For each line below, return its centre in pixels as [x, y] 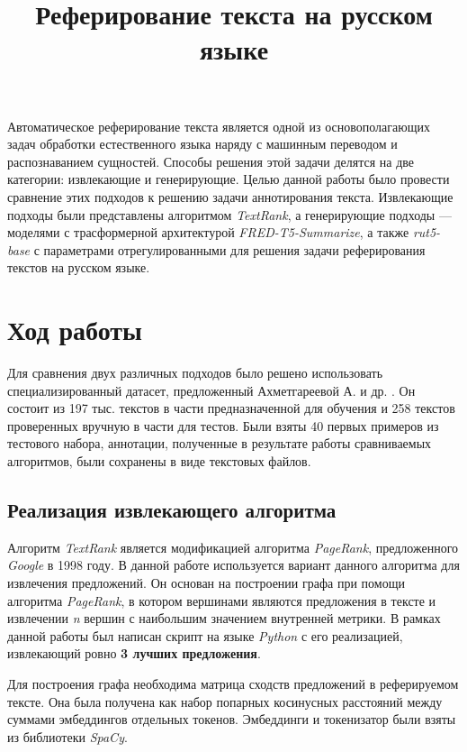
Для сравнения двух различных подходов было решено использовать [195, 373]
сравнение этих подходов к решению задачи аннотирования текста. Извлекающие [230, 196]
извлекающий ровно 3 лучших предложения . [134, 653]
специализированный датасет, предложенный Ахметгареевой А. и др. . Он [211, 390]
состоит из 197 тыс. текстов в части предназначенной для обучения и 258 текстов [231, 408]
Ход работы [75, 330]
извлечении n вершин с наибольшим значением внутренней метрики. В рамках [224, 618]
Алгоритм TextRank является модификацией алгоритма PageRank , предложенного [233, 547]
